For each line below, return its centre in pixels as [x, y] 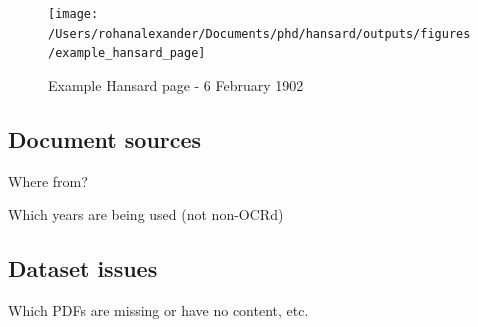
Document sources [105, 138]
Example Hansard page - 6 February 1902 [176, 84]
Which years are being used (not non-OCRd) [146, 214]
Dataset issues [83, 268]
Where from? [48, 180]
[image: [73, 14]
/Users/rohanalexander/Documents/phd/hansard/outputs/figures [259, 33]
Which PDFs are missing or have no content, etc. [158, 310]
